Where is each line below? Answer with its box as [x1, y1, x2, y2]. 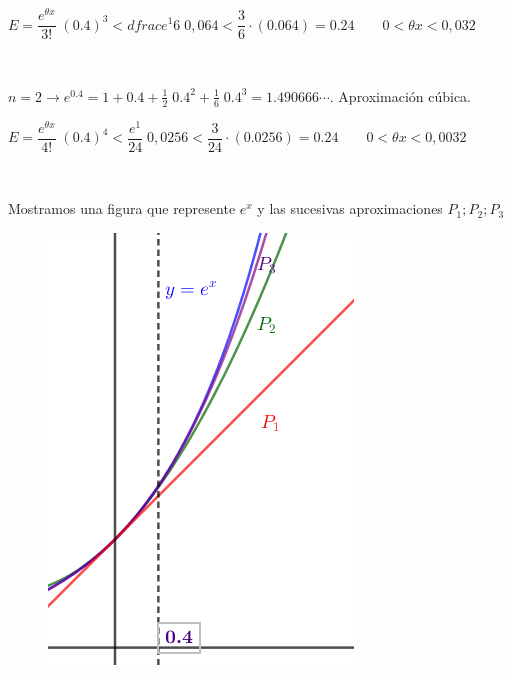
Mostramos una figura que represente [8, 198, 236, 219]
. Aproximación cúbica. [329, 85, 472, 106]
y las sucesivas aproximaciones [257, 198, 443, 219]
